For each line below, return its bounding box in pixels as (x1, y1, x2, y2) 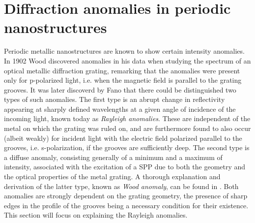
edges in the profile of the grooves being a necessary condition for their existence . (4, 200, 249, 210)
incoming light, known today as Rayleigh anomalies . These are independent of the (4, 113, 251, 124)
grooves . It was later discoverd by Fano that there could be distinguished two (4, 84, 236, 95)
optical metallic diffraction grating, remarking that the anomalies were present (4, 65, 240, 75)
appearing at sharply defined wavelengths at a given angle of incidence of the (4, 103, 236, 114)
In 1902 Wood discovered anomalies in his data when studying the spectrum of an (4, 55, 251, 65)
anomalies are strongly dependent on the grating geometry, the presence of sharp (4, 191, 248, 201)
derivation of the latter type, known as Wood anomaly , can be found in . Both (4, 181, 239, 191)
